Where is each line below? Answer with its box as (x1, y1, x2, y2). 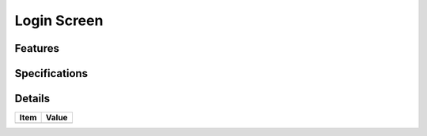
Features (14, 42, 59, 55)
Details (14, 92, 51, 105)
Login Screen (14, 12, 104, 29)
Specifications (14, 67, 89, 80)
